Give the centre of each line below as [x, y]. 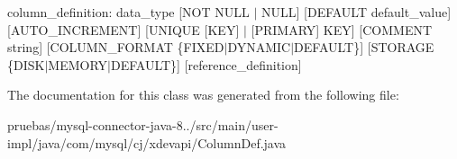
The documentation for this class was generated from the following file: [203, 95]
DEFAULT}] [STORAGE [364, 47]
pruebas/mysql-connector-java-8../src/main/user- [143, 124]
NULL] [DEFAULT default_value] [356, 12]
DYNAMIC [259, 47]
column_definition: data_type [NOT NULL [128, 12]
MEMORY [78, 64]
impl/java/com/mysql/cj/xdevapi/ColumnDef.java [147, 142]
